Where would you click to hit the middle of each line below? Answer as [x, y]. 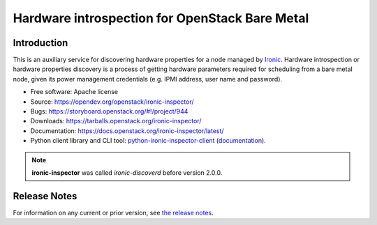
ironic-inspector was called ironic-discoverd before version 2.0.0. [127, 172]
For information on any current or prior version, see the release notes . [113, 212]
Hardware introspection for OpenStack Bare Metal [161, 18]
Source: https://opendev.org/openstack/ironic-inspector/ [112, 102]
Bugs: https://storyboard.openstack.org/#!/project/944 [109, 111]
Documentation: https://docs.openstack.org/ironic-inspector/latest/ [127, 131]
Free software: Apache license [74, 92]
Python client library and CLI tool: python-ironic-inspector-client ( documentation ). [148, 141]
